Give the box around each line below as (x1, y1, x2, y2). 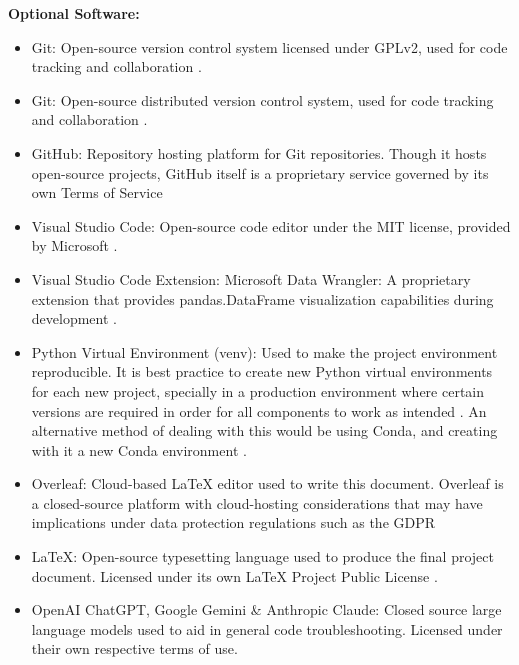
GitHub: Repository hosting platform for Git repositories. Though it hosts (31, 142, 487, 163)
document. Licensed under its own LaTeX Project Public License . (31, 565, 438, 586)
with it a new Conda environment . (31, 439, 247, 460)
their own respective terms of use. (31, 638, 238, 659)
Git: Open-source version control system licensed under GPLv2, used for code (31, 36, 508, 57)
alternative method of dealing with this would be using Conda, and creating (31, 420, 498, 441)
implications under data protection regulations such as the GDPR (31, 512, 436, 533)
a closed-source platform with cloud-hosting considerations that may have (31, 492, 483, 513)
